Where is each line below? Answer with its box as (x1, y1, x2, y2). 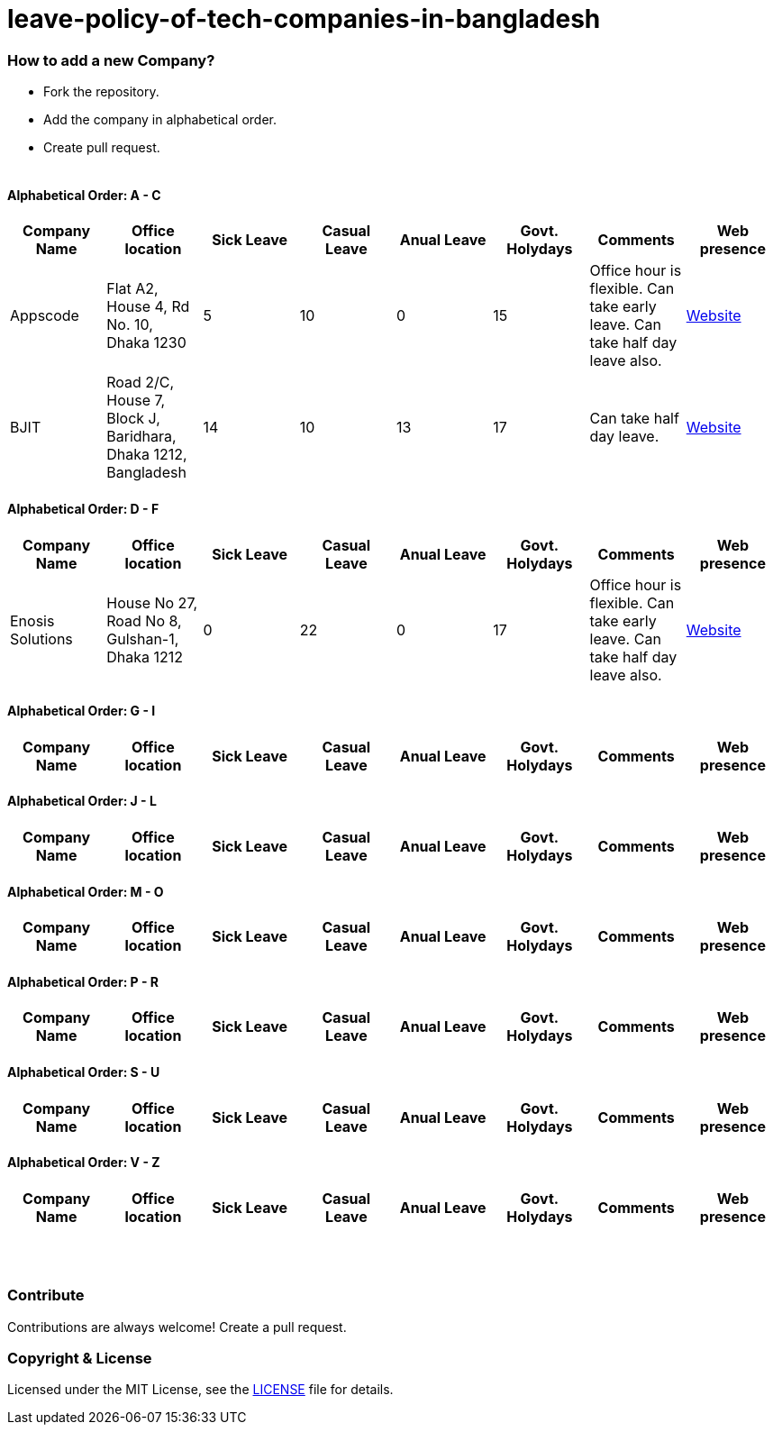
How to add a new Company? (7, 50, 215, 69)
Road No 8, (106, 611, 182, 630)
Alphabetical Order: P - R (7, 973, 159, 990)
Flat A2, (106, 279, 159, 298)
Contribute (7, 1286, 85, 1305)
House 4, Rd (106, 297, 190, 316)
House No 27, (106, 593, 198, 612)
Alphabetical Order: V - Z (7, 1154, 160, 1171)
